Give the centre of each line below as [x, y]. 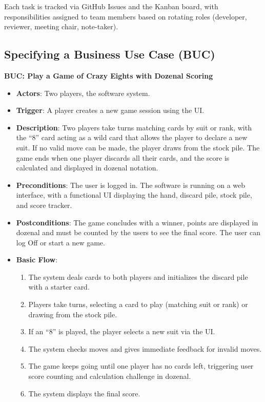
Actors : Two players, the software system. [83, 93]
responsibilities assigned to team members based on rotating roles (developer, [126, 16]
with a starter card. [59, 287]
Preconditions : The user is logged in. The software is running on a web [131, 185]
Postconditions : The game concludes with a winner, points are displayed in [137, 222]
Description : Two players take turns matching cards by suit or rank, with [134, 127]
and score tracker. [44, 205]
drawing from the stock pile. [73, 314]
